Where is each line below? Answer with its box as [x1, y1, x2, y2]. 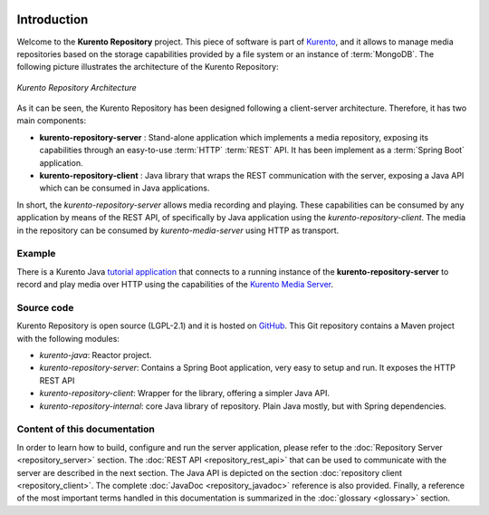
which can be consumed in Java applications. [39, 182, 210, 194]
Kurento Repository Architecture [16, 82, 138, 92]
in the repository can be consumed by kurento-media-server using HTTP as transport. [16, 225, 340, 236]
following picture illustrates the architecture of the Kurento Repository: [16, 62, 280, 73]
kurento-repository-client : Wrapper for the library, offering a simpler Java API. [39, 388, 331, 399]
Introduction [16, 12, 89, 27]
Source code [16, 301, 74, 314]
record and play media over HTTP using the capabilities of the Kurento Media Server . [16, 279, 334, 290]
